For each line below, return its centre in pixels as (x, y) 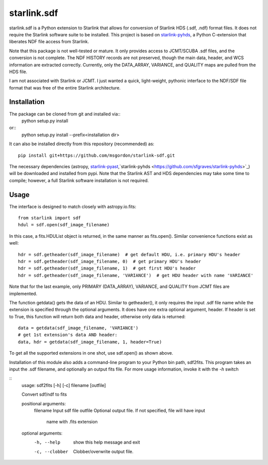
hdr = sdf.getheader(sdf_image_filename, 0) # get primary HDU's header (110, 261)
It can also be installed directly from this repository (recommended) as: (82, 144)
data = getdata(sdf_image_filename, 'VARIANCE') (78, 328)
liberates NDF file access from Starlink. (49, 42)
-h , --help (47, 442)
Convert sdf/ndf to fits (44, 394)
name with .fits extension (72, 422)
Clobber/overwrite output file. (103, 451)
